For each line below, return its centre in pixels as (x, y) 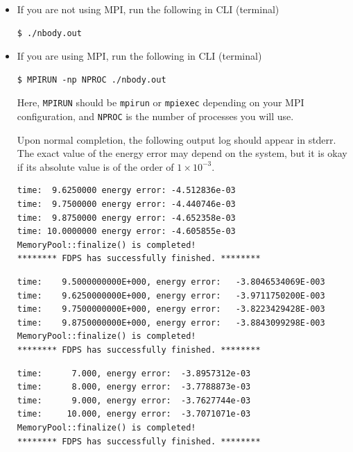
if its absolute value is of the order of (95, 166)
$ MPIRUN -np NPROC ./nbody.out (92, 79)
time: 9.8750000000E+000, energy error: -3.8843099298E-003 (171, 323)
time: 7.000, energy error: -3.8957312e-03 (134, 373)
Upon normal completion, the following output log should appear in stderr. (176, 139)
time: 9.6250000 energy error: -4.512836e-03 (126, 191)
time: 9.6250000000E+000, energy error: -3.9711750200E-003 (171, 295)
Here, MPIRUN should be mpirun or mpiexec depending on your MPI (161, 102)
